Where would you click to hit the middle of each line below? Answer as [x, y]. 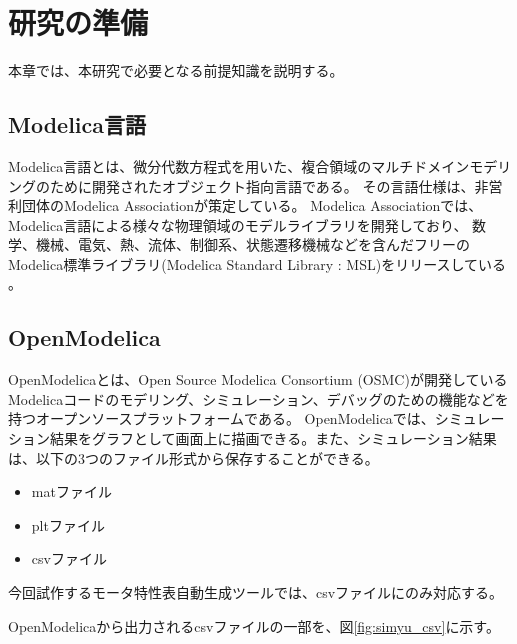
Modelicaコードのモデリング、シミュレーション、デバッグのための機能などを [258, 398]
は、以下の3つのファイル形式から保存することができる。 [193, 457]
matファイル [71, 491]
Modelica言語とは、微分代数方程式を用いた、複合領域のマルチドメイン [239, 165]
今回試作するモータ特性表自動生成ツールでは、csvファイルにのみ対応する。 [256, 592]
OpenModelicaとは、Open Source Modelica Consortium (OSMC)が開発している [258, 379]
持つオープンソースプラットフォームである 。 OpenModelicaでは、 [221, 418]
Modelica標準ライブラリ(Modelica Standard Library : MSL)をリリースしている [257, 263]
